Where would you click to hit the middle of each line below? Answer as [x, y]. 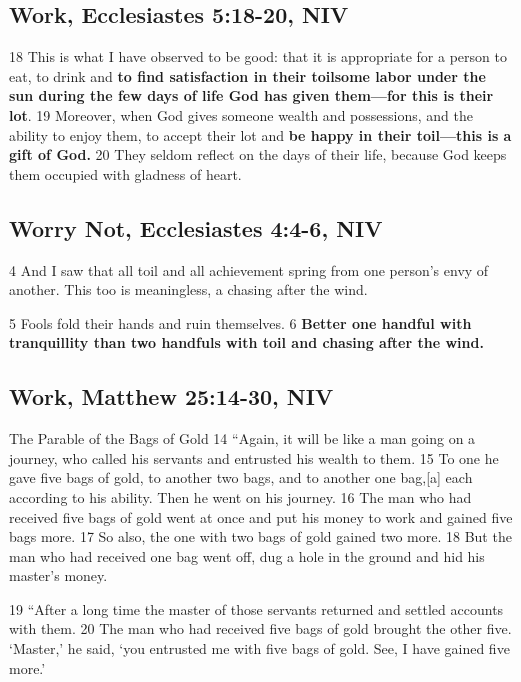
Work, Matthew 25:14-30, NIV [171, 396]
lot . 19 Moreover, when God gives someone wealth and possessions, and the [241, 114]
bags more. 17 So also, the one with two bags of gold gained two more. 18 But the [260, 536]
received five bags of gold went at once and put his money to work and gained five [261, 516]
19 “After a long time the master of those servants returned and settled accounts [256, 608]
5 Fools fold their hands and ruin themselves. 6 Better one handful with [240, 322]
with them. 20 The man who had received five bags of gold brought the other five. [260, 628]
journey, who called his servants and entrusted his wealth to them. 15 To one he [254, 457]
